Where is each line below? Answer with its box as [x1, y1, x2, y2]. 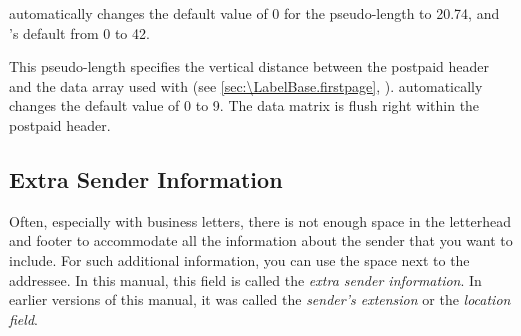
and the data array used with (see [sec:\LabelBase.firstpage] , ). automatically [9, 75, 483, 96]
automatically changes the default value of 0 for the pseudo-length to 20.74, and [9, 3, 500, 23]
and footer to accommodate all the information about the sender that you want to [9, 230, 513, 251]
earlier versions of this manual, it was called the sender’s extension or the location [9, 289, 511, 310]
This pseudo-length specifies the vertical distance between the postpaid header [9, 56, 490, 77]
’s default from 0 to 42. [9, 22, 150, 43]
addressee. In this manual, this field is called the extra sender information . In [9, 269, 482, 290]
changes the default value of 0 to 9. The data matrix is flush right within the [9, 95, 480, 116]
